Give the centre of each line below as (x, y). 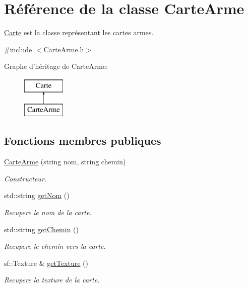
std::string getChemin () (41, 229)
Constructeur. (25, 178)
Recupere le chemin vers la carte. (55, 246)
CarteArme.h (64, 49)
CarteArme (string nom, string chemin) (65, 162)
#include (18, 49)
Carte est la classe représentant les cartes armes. (79, 32)
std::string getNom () (37, 195)
